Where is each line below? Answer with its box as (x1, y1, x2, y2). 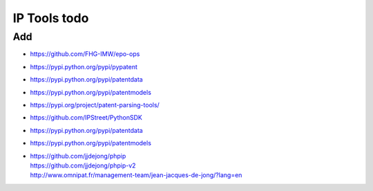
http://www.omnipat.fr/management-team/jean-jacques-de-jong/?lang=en (30, 171, 242, 179)
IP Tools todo (12, 10, 89, 26)
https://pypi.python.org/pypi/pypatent (30, 62, 138, 71)
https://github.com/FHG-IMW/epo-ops (30, 50, 140, 58)
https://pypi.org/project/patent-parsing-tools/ (30, 100, 160, 109)
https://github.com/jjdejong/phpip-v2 (30, 161, 136, 170)
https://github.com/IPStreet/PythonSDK (30, 113, 143, 122)
